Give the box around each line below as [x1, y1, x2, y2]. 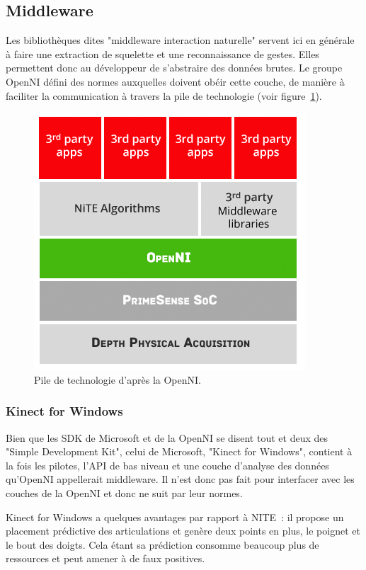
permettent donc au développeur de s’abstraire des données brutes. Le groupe [6, 60, 343, 75]
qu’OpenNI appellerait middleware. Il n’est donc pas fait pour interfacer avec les [6, 472, 355, 486]
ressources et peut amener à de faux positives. [6, 551, 205, 566]
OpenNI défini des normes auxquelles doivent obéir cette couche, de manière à [6, 74, 345, 89]
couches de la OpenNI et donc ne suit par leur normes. [6, 485, 243, 500]
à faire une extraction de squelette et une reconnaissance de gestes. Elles [6, 46, 319, 61]
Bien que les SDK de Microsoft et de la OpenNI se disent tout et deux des [6, 430, 328, 445]
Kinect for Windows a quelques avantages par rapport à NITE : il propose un [6, 509, 344, 524]
